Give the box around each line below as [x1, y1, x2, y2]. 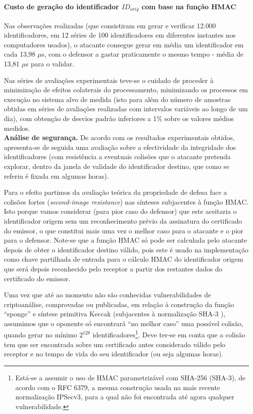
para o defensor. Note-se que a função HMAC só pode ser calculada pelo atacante [4, 235, 247, 245]
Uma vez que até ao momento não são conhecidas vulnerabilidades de [4, 290, 211, 300]
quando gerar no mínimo [4, 330, 77, 340]
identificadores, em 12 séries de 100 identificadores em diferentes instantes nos [4, 30, 236, 40]
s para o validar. [26, 59, 74, 69]
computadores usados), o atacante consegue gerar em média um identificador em [4, 39, 244, 49]
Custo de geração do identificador [4, 1, 119, 11]
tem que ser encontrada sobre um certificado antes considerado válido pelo [4, 339, 226, 349]
